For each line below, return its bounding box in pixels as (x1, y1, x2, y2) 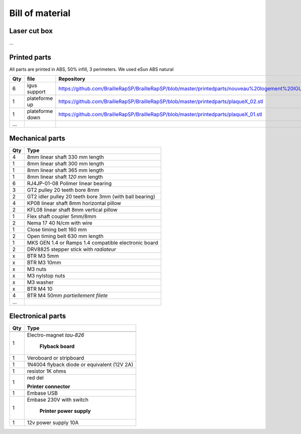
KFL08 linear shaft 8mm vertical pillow (27, 206, 118, 213)
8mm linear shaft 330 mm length (27, 153, 104, 160)
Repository (58, 75, 85, 82)
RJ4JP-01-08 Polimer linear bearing (27, 180, 112, 187)
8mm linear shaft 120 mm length (27, 173, 103, 180)
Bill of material (9, 8, 71, 19)
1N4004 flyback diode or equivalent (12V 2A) (27, 361, 133, 368)
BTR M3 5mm (27, 252, 59, 259)
